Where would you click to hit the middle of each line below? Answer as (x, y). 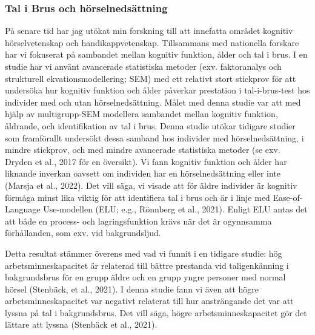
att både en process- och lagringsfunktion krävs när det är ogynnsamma (138, 221)
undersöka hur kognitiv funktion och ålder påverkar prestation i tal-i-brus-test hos (157, 90)
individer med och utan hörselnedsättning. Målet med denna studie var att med (153, 102)
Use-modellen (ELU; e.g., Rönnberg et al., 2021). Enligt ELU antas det (175, 209)
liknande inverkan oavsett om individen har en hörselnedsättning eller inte (143, 173)
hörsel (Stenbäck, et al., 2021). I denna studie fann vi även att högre (132, 289)
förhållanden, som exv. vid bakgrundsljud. (83, 233)
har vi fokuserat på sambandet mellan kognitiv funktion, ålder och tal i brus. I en (156, 54)
